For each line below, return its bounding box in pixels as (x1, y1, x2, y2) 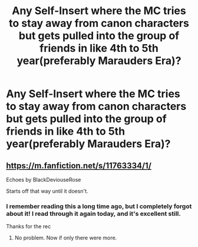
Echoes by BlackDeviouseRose (6, 176, 81, 183)
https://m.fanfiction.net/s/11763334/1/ (6, 161, 152, 171)
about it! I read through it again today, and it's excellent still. (6, 209, 181, 218)
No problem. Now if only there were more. (14, 234, 117, 242)
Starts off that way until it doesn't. (6, 188, 88, 195)
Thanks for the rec (6, 223, 51, 230)
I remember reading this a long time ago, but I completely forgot (6, 202, 192, 210)
